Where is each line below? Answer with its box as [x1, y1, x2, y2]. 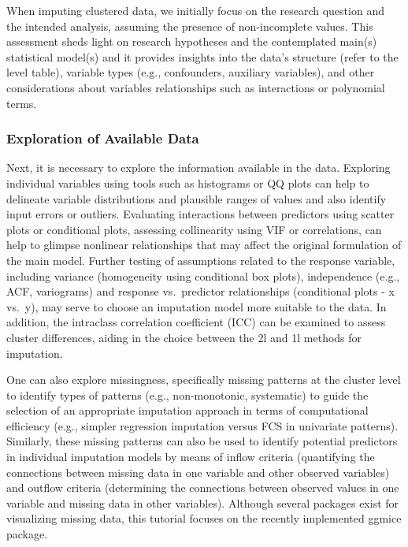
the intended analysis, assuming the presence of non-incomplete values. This [6, 17, 373, 34]
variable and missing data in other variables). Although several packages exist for [6, 494, 399, 511]
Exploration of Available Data [6, 128, 199, 148]
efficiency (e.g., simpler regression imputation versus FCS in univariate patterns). [6, 417, 399, 434]
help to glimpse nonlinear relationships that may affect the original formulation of [6, 236, 402, 253]
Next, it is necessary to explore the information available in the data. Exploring [6, 159, 391, 176]
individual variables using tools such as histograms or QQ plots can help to [6, 174, 369, 191]
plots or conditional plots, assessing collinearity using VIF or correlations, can [6, 221, 382, 237]
